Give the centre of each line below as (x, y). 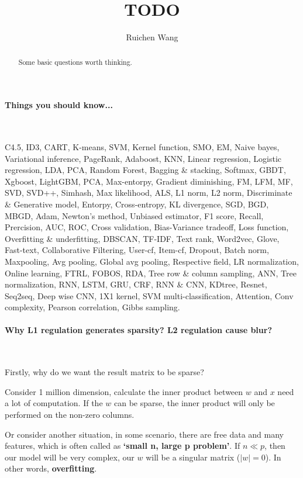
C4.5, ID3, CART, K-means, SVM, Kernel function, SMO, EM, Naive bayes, (142, 146)
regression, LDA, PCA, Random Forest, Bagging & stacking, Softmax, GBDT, (145, 170)
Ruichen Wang (152, 37)
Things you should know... (59, 105)
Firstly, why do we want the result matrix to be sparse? (104, 372)
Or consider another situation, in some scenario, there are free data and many (144, 434)
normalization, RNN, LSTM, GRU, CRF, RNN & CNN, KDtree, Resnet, (136, 284)
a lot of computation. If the (54, 403)
